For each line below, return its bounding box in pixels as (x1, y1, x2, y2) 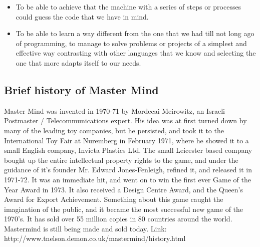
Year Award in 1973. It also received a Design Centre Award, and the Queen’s (4, 184, 243, 194)
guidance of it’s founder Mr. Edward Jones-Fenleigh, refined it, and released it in (4, 164, 252, 175)
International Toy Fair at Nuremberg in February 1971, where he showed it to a (4, 135, 249, 145)
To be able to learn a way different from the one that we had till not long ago (16, 28, 254, 39)
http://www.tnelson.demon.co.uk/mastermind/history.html (4, 233, 186, 243)
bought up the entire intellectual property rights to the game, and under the (4, 154, 238, 165)
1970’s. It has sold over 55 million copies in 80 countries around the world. (4, 213, 232, 224)
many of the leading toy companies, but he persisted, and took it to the (4, 125, 224, 135)
